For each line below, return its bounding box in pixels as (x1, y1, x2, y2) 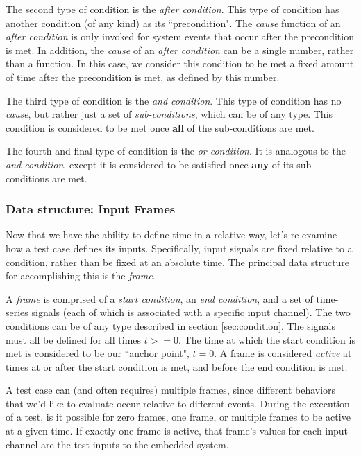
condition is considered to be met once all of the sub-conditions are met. (6, 120, 314, 134)
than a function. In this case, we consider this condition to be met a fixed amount (6, 56, 354, 71)
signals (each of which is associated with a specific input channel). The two (31, 305, 351, 319)
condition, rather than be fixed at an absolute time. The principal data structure (6, 254, 350, 269)
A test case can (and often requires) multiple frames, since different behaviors (6, 383, 336, 397)
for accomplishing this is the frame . (6, 268, 156, 283)
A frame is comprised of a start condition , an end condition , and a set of (6, 291, 313, 306)
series (6, 305, 28, 319)
